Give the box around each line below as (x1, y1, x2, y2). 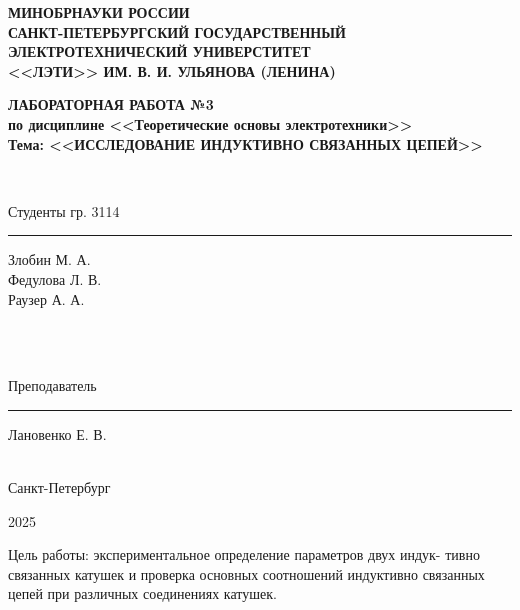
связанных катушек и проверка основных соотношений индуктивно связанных (8, 563, 485, 584)
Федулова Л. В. (8, 268, 102, 289)
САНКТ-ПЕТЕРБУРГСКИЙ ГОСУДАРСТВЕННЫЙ (8, 21, 346, 42)
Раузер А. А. (8, 288, 85, 309)
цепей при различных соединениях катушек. (8, 583, 277, 604)
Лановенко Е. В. (8, 423, 107, 444)
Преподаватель (8, 375, 97, 396)
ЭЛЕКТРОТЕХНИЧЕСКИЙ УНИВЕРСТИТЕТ (8, 41, 311, 62)
